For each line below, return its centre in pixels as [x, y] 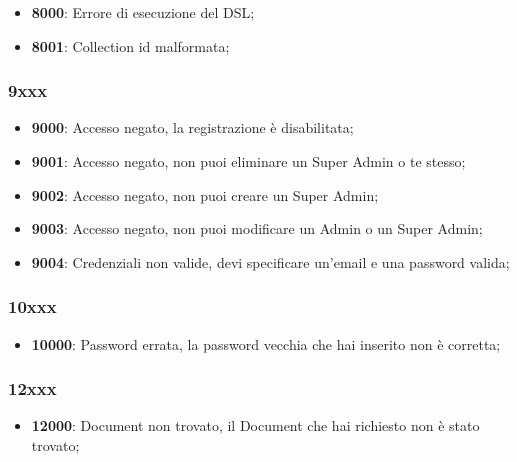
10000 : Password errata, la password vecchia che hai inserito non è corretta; [266, 343]
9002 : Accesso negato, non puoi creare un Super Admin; [205, 194]
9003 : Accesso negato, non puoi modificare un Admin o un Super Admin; [257, 228]
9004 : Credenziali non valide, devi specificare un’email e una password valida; [270, 261]
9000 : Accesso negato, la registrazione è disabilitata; [192, 127]
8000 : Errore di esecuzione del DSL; [143, 12]
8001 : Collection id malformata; [130, 45]
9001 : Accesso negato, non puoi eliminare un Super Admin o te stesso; [248, 161]
